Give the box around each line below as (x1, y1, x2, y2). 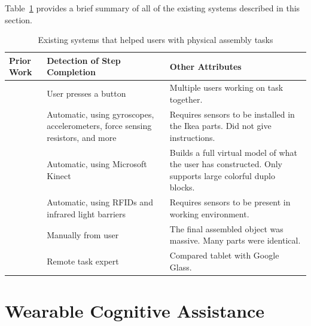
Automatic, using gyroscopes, (47, 107, 154, 120)
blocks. (169, 181, 195, 193)
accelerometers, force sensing (47, 119, 152, 132)
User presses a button (47, 87, 126, 100)
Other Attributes (169, 60, 242, 72)
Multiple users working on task (169, 81, 283, 94)
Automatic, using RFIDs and (47, 196, 153, 208)
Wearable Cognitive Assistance (5, 299, 265, 323)
